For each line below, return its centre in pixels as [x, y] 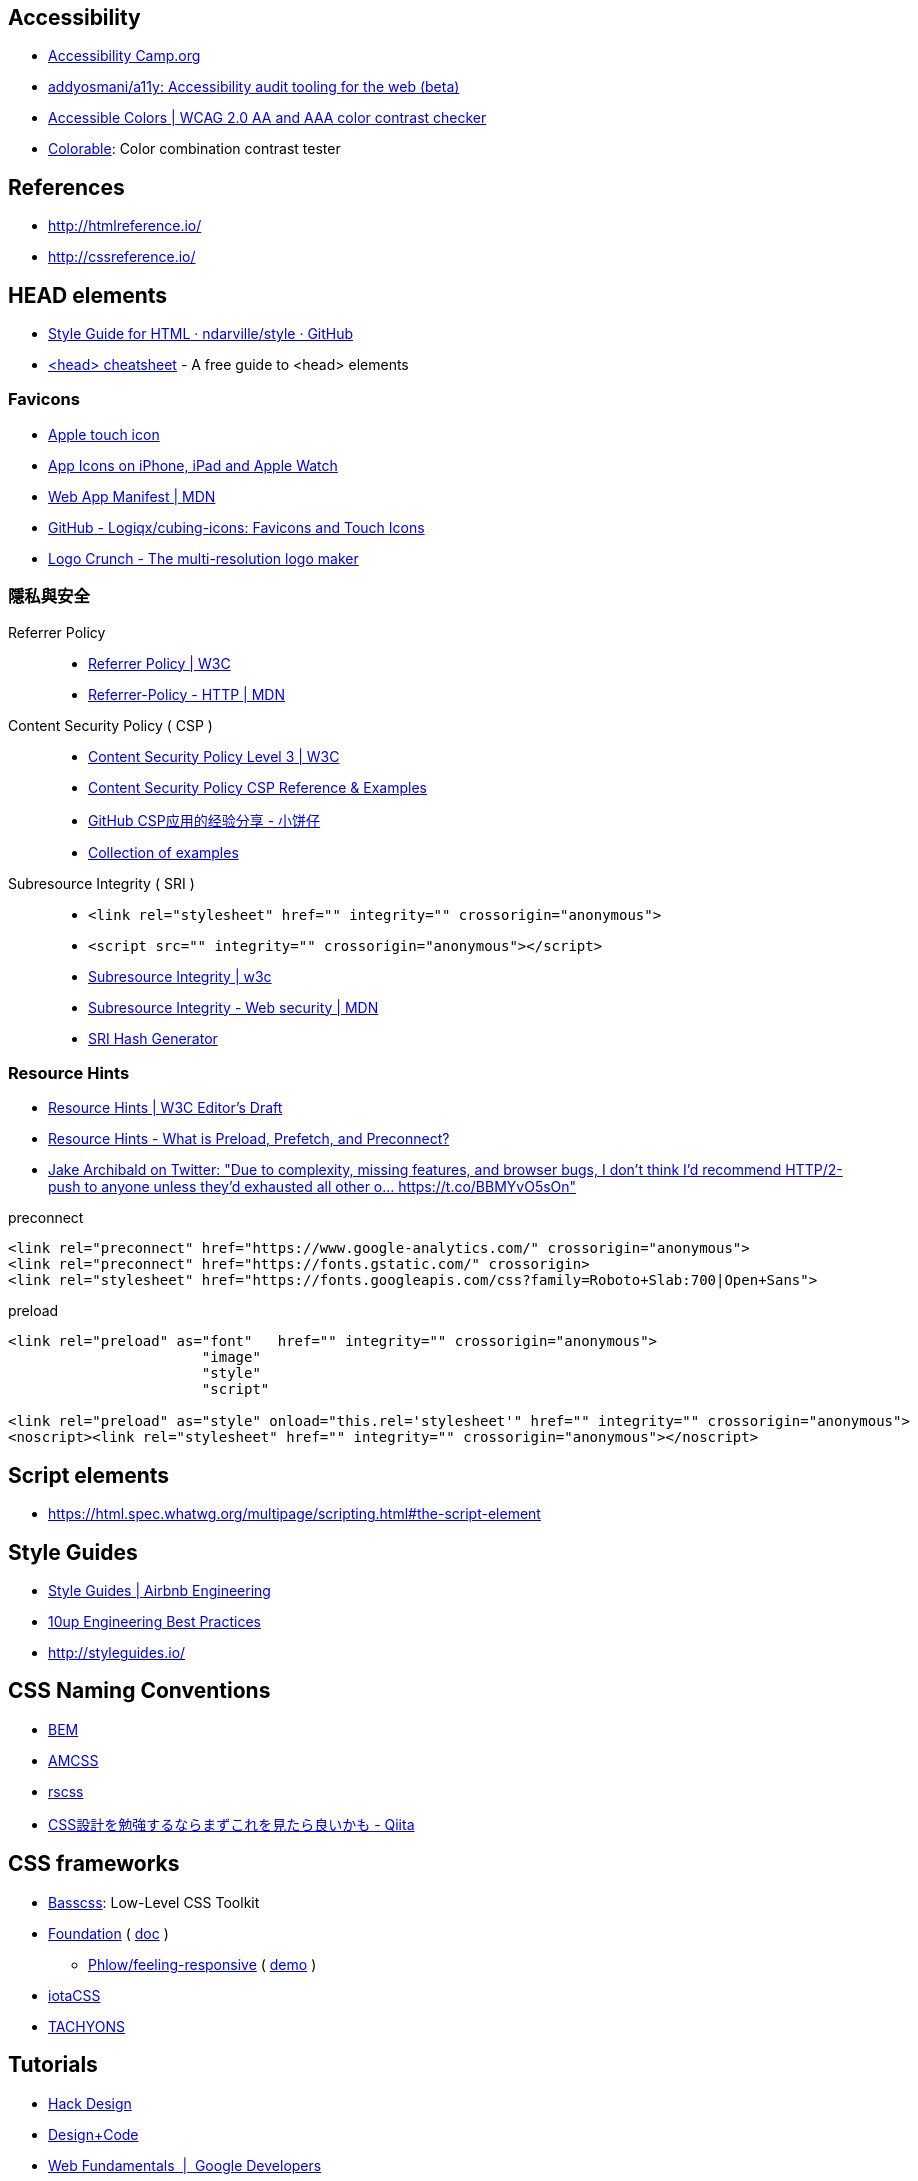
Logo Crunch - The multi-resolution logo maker [203, 558]
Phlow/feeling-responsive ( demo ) [202, 1964]
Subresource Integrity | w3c [180, 976]
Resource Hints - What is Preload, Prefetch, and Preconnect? [249, 1139]
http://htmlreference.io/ [125, 226]
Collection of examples [163, 852]
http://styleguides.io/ [117, 1653]
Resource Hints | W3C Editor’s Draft [165, 1108]
